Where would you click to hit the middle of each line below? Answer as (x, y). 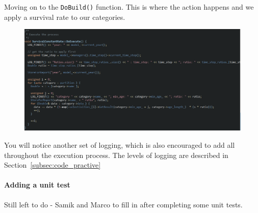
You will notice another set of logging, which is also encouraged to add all (120, 145)
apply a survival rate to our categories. (65, 17)
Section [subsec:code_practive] (53, 165)
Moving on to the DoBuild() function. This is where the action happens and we (129, 7)
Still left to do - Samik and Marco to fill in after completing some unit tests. (123, 204)
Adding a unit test (37, 185)
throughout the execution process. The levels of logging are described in (116, 155)
